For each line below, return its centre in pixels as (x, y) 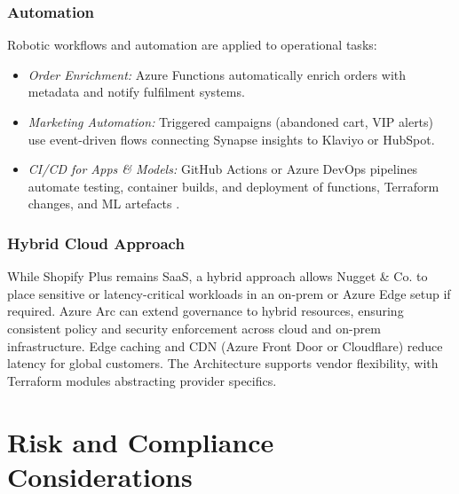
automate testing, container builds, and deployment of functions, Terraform (233, 186)
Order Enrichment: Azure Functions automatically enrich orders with (217, 74)
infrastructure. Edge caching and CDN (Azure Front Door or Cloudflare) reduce (225, 345)
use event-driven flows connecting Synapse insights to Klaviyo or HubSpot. (231, 139)
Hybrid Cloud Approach (96, 243)
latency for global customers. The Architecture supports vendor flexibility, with (223, 363)
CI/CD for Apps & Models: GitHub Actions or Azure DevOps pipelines (223, 169)
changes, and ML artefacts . (104, 204)
